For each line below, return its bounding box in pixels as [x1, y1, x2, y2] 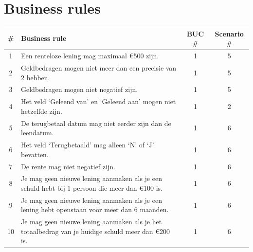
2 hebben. [21, 72, 50, 82]
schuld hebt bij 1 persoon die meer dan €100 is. [21, 182, 163, 193]
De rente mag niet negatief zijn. [21, 161, 115, 171]
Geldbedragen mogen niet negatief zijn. [21, 84, 138, 94]
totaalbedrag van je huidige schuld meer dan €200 [21, 226, 170, 236]
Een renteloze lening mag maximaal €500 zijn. [21, 51, 159, 61]
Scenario [215, 28, 244, 38]
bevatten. [21, 149, 49, 159]
